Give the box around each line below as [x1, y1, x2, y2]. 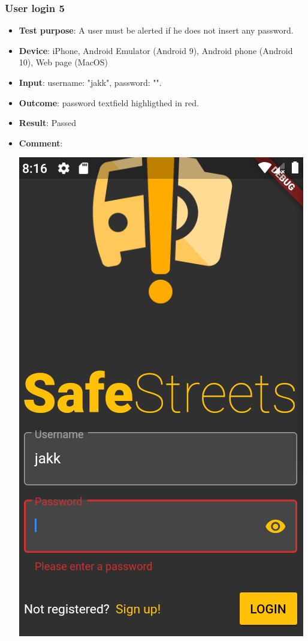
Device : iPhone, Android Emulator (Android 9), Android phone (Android [19, 44, 293, 56]
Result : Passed [19, 116, 77, 129]
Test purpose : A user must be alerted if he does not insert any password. [19, 24, 294, 37]
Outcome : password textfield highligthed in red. [19, 96, 199, 109]
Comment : [19, 136, 63, 149]
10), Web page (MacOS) [19, 56, 108, 68]
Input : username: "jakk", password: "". [19, 76, 162, 88]
